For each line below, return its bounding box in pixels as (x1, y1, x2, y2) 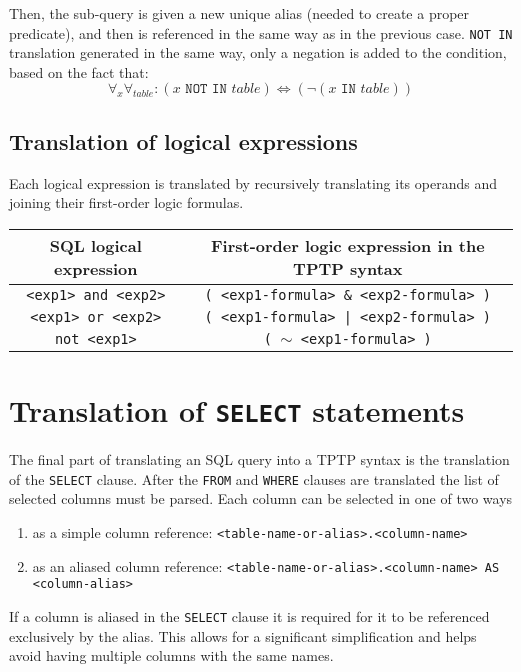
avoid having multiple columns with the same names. (9, 645, 334, 666)
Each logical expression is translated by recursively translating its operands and (9, 172, 497, 193)
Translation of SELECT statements (9, 390, 465, 431)
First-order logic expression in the (210, 233, 485, 257)
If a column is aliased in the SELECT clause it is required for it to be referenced (9, 605, 490, 626)
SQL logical (49, 233, 142, 257)
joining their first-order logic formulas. (9, 192, 244, 213)
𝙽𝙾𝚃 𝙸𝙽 (185, 82, 227, 97)
